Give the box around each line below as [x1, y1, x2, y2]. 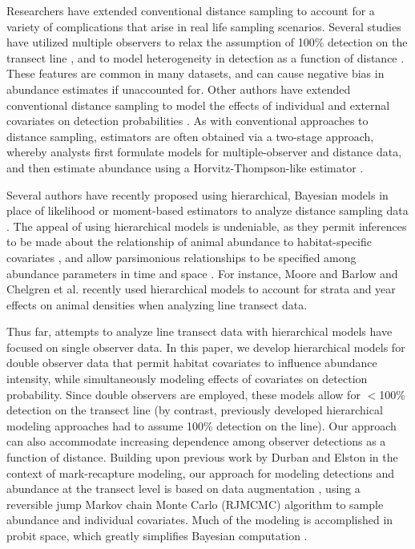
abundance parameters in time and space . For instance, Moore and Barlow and [6, 264, 398, 281]
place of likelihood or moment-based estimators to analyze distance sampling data [6, 202, 409, 219]
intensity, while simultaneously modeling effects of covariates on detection [6, 370, 368, 387]
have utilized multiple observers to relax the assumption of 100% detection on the [6, 34, 408, 50]
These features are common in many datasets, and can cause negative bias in [6, 65, 385, 82]
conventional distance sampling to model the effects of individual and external [6, 96, 390, 113]
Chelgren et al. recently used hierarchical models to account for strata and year [6, 281, 396, 297]
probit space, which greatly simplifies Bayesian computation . [6, 527, 308, 543]
